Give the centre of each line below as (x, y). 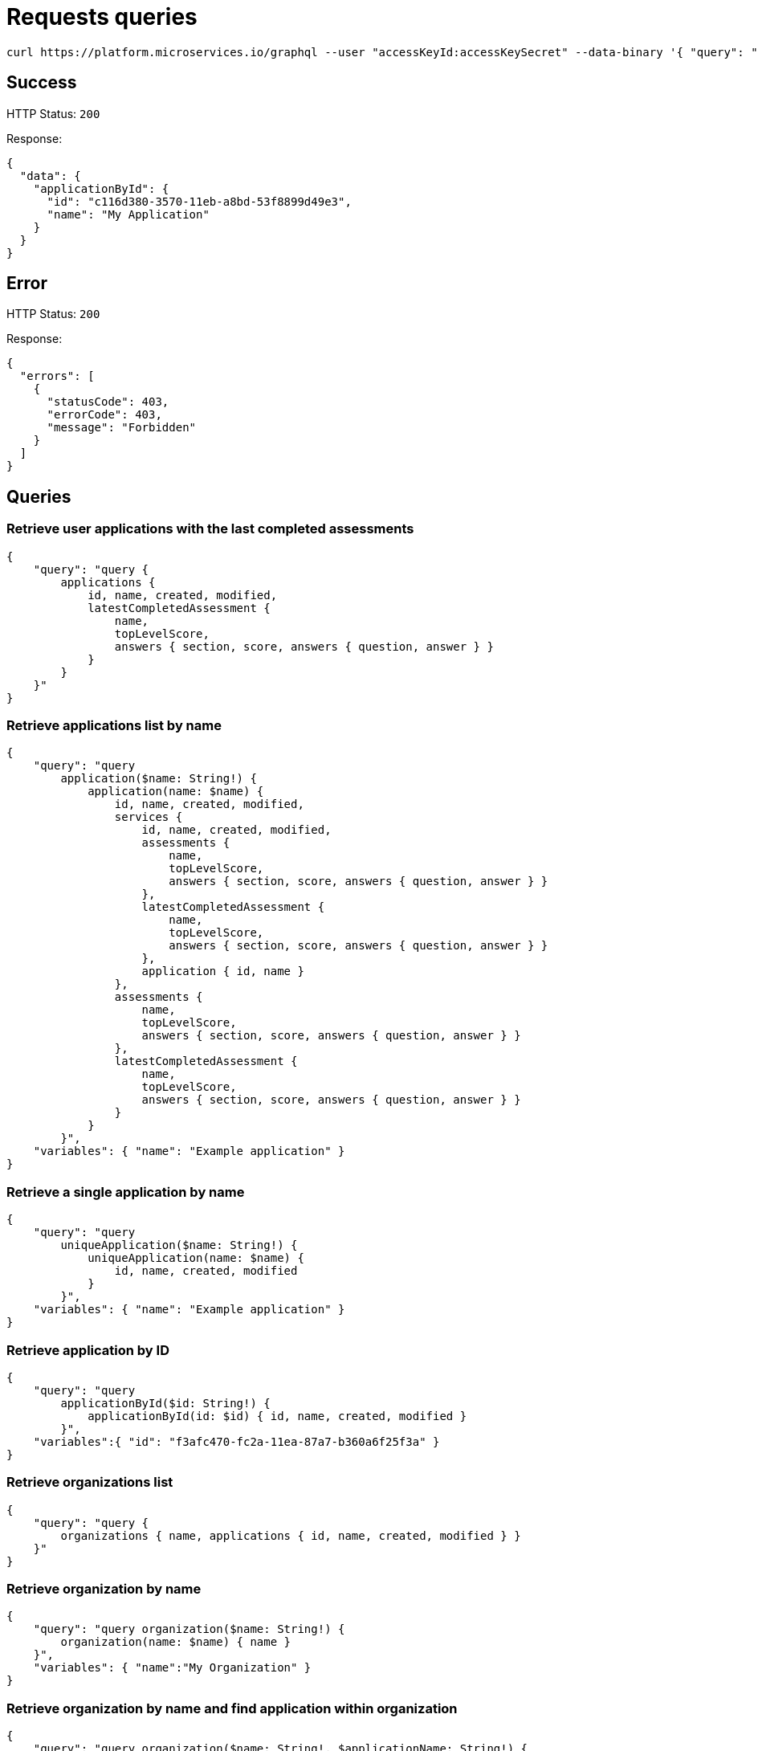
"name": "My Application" (128, 214)
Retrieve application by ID (88, 1350)
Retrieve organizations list (90, 1482)
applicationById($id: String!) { (165, 1403)
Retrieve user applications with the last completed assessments (210, 529)
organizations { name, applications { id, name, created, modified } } (291, 1535)
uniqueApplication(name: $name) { (196, 1258)
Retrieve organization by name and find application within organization (232, 1708)
